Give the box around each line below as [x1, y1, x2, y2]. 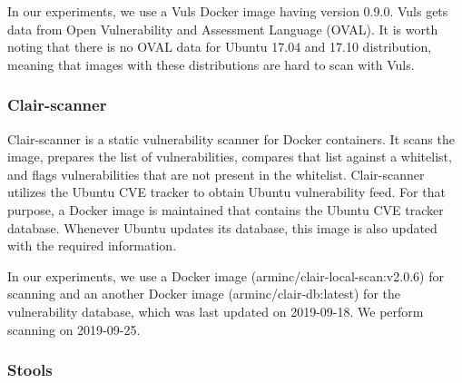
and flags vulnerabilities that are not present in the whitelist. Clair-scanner [7, 164, 425, 183]
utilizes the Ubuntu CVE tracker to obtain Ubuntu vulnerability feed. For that [7, 182, 446, 201]
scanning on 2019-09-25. [7, 319, 141, 339]
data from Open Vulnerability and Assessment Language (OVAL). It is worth [7, 19, 438, 38]
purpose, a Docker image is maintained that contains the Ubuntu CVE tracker [7, 200, 444, 219]
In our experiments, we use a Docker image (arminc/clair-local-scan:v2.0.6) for [7, 266, 444, 285]
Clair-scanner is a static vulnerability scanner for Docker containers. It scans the [7, 129, 455, 148]
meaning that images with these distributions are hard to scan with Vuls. [7, 54, 415, 74]
